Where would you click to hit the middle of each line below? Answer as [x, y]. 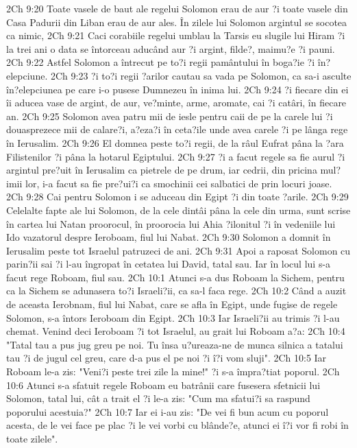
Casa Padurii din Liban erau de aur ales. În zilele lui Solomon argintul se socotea [177, 22]
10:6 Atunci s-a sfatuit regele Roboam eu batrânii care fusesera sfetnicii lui [163, 385]
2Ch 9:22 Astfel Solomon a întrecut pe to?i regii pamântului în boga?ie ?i [161, 62]
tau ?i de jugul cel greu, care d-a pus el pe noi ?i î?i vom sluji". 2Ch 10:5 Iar [167, 358]
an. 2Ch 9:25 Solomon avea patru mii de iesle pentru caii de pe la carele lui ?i [170, 116]
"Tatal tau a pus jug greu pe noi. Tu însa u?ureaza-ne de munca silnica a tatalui [175, 344]
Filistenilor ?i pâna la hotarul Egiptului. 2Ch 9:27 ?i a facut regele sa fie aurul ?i [176, 156]
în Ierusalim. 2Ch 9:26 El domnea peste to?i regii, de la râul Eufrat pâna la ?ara [175, 142]
